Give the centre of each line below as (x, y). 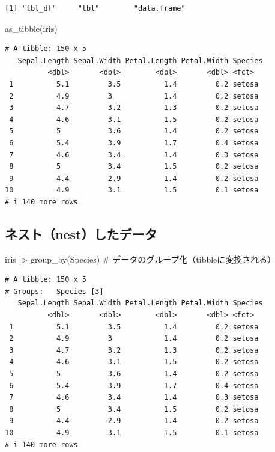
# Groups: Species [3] (54, 291)
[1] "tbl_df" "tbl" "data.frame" (95, 8)
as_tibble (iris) (31, 28)
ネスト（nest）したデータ (81, 234)
